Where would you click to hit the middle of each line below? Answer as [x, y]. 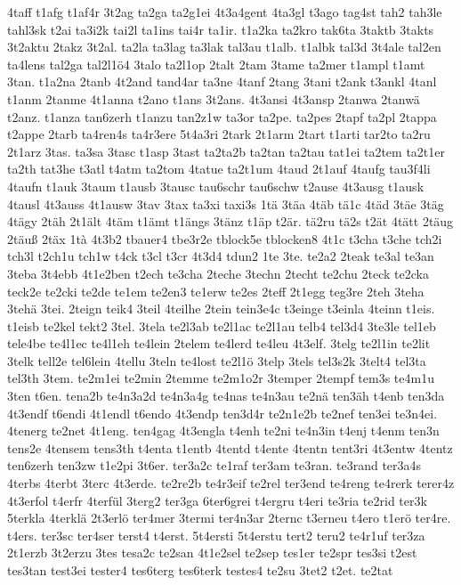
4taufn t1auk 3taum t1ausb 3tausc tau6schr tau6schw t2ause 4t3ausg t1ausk [216, 186]
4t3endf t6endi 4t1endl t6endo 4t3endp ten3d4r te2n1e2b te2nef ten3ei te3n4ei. [222, 413]
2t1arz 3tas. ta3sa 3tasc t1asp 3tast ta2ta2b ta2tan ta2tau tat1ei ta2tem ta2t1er [226, 151]
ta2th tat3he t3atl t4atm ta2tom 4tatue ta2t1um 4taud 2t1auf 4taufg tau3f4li [219, 169]
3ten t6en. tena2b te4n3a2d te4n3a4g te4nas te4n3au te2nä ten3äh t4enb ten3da [226, 396]
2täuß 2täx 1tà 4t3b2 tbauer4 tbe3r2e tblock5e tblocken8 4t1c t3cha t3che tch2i [225, 238]
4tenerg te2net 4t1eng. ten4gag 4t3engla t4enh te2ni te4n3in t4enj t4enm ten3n [223, 431]
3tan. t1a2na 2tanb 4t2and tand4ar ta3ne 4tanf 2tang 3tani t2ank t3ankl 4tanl [222, 81]
